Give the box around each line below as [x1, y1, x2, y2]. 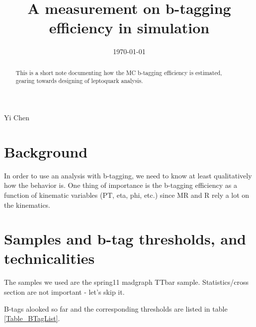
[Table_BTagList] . [4, 313, 60, 324]
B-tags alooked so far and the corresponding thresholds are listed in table [4, 303, 228, 314]
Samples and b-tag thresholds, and [4, 229, 246, 249]
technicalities [4, 248, 95, 268]
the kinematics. [4, 199, 51, 210]
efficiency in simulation [49, 17, 210, 38]
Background [4, 141, 88, 162]
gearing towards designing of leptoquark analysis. [15, 77, 143, 85]
